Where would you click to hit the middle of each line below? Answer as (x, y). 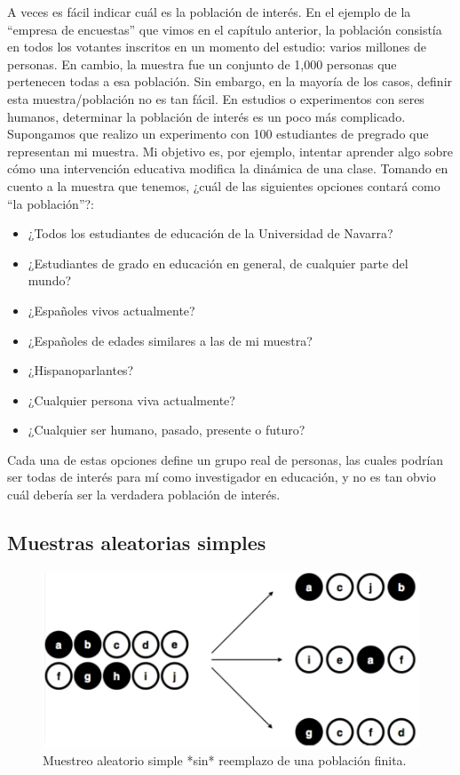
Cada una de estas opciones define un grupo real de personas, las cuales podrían (226, 459)
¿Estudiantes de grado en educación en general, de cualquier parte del (218, 263)
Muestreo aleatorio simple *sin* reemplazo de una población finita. (225, 760)
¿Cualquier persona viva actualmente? (131, 399)
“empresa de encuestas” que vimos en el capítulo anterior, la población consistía (225, 29)
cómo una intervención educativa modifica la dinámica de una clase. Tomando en (228, 168)
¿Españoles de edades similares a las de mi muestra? (170, 340)
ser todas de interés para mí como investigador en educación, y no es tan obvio (222, 477)
